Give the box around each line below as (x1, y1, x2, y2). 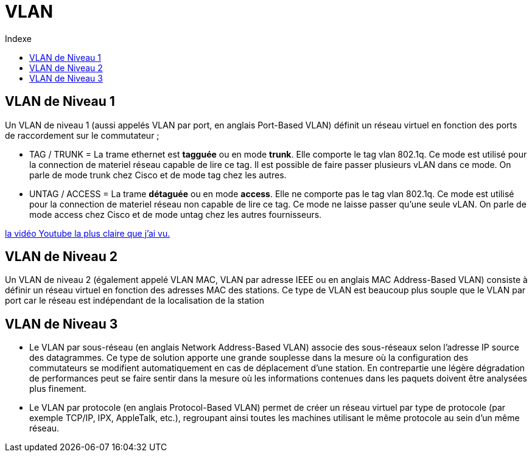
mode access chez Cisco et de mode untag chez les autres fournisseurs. (29, 209, 322, 220)
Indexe (5, 33, 32, 44)
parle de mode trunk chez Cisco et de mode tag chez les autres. (29, 169, 287, 180)
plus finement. (29, 383, 86, 394)
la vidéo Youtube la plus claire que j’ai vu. (5, 228, 170, 239)
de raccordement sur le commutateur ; (5, 130, 159, 141)
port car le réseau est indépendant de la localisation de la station (5, 295, 264, 306)
